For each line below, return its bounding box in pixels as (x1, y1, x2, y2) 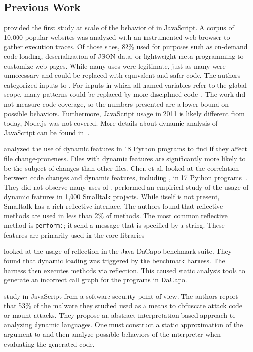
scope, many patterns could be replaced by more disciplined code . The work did (4, 89, 246, 99)
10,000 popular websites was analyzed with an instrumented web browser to (4, 32, 230, 42)
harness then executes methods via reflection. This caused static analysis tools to (4, 265, 245, 275)
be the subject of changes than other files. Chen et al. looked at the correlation (4, 163, 239, 173)
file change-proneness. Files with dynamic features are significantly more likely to (4, 153, 246, 163)
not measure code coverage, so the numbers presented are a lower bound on (4, 98, 229, 109)
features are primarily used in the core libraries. (4, 229, 146, 240)
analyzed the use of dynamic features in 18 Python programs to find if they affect (4, 144, 247, 154)
